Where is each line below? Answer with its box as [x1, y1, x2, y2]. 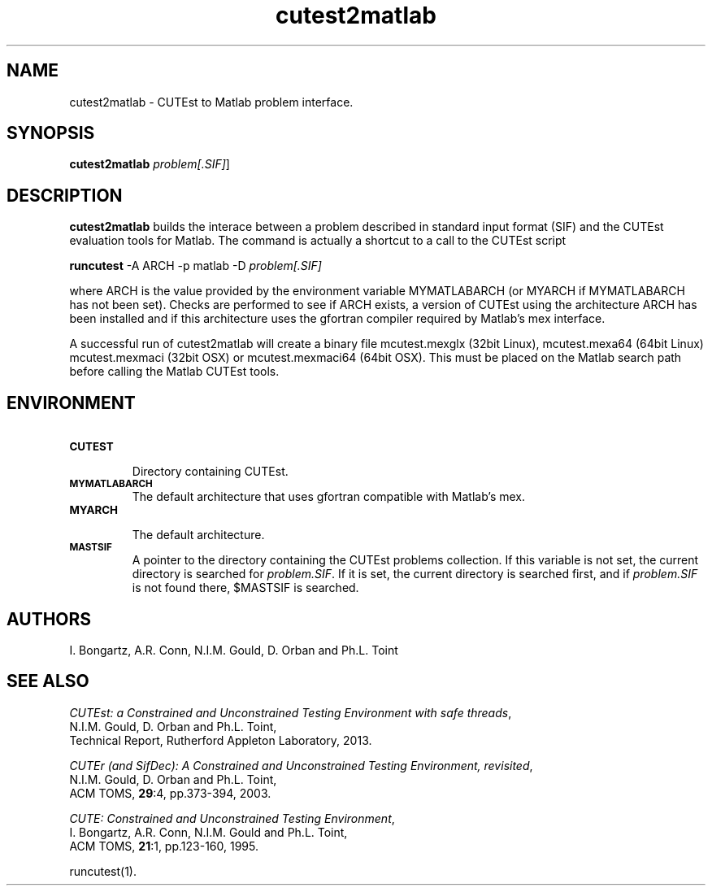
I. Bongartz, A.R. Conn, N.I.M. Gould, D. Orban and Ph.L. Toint [69, 642, 398, 657]
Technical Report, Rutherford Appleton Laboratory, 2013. [69, 733, 372, 747]
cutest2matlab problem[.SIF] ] [69, 157, 230, 172]
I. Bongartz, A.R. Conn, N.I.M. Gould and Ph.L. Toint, [69, 825, 348, 839]
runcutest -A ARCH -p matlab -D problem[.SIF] [69, 259, 322, 273]
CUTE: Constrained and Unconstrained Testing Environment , [69, 811, 395, 825]
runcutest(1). [69, 864, 137, 878]
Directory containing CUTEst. [132, 464, 289, 479]
